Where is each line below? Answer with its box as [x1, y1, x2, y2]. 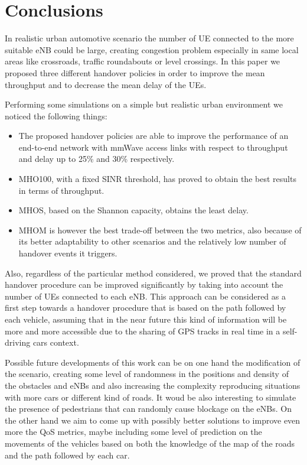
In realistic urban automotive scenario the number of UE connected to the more [5, 32, 294, 44]
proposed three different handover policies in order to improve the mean [5, 66, 265, 79]
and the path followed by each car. [5, 448, 130, 461]
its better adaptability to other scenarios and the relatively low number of [18, 235, 286, 248]
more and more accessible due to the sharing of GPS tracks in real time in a [5, 324, 280, 337]
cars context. [32, 336, 79, 349]
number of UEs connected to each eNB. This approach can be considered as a [5, 290, 286, 302]
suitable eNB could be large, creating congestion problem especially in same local [5, 43, 299, 56]
